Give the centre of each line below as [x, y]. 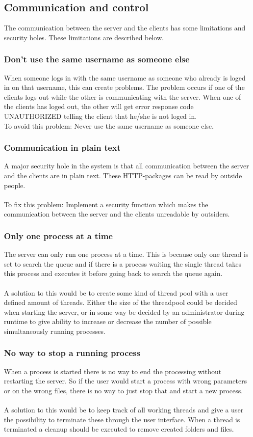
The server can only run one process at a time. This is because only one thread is [126, 254]
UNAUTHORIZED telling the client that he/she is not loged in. [101, 116]
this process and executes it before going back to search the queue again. [113, 273]
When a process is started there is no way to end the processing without [113, 371]
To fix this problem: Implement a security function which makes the [106, 204]
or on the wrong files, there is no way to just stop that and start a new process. [124, 390]
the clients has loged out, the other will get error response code [99, 106]
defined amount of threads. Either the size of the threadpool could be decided [121, 302]
